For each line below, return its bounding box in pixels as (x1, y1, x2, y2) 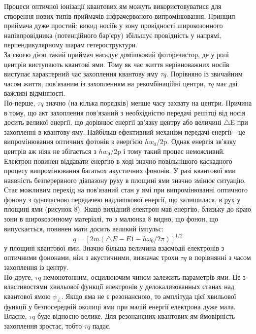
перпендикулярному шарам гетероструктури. (4, 39, 138, 50)
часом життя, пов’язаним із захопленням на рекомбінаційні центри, (4, 78, 206, 88)
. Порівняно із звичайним (166, 69, 243, 79)
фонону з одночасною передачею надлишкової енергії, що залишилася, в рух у (4, 194, 241, 204)
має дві (216, 78, 238, 88)
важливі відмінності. (4, 88, 65, 98)
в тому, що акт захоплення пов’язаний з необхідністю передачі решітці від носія (4, 107, 245, 117)
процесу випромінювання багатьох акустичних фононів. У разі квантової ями (4, 165, 236, 176)
